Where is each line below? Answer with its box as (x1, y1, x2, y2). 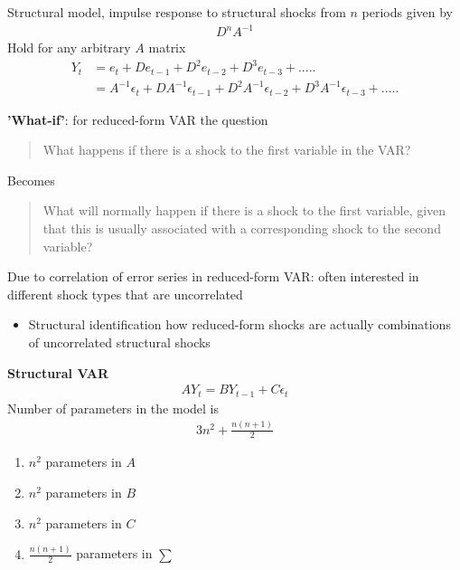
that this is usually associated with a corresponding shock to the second (42, 219, 441, 238)
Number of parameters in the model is (7, 398, 219, 417)
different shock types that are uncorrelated (7, 284, 243, 303)
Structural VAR (7, 363, 109, 382)
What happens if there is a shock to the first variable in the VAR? (42, 140, 411, 159)
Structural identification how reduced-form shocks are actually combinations (28, 315, 451, 334)
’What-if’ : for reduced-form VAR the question (7, 109, 268, 128)
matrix (148, 38, 186, 57)
